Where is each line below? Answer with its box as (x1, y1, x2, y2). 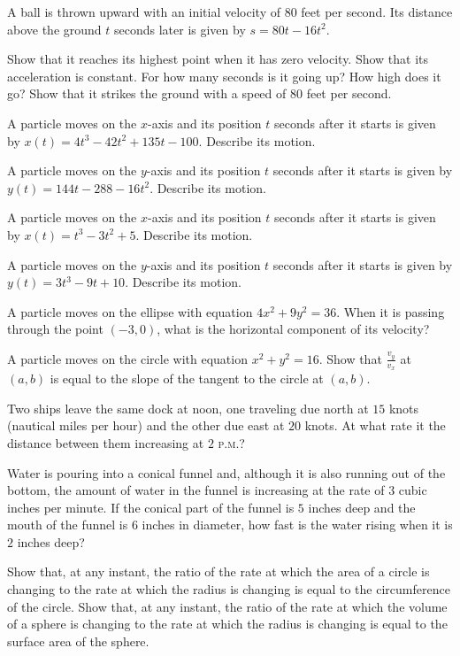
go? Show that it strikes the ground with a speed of (7, 84, 287, 103)
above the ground (7, 19, 102, 38)
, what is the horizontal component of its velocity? (157, 320, 430, 338)
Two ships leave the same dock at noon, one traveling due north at (7, 398, 369, 417)
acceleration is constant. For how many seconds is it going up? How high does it (7, 66, 441, 85)
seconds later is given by (114, 19, 246, 38)
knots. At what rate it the (304, 416, 446, 435)
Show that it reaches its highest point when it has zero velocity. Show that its (7, 50, 429, 68)
